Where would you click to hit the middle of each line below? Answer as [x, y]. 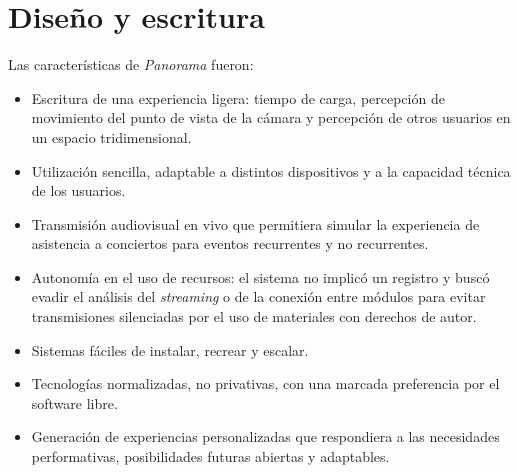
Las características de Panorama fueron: [131, 64]
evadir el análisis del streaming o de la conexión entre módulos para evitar [258, 296]
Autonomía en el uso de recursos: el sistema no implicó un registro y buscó [260, 276]
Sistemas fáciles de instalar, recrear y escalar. [170, 349]
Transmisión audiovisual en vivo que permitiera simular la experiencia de [255, 223]
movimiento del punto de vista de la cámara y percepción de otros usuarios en [271, 117]
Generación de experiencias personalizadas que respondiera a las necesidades [265, 436]
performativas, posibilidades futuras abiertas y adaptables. [210, 456]
